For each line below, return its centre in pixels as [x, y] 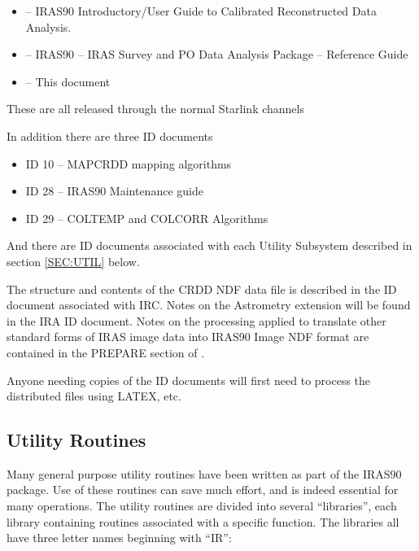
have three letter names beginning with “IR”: [119, 538]
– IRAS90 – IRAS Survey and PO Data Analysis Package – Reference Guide [217, 54]
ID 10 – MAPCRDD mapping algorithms [129, 163]
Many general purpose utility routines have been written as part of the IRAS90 [204, 473]
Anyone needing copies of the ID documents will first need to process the [189, 380]
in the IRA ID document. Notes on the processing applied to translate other [196, 320]
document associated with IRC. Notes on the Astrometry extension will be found [209, 305]
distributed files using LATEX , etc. [94, 396]
